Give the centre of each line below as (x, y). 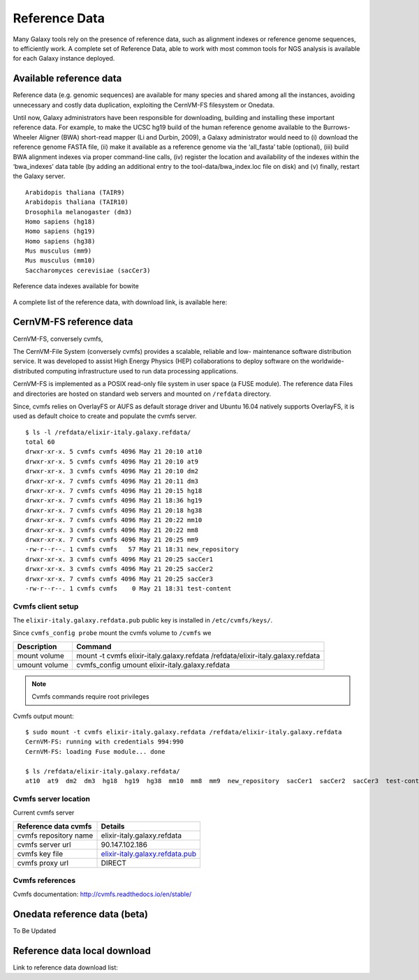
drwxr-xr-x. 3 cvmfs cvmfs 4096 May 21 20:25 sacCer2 (119, 569)
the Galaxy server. (39, 176)
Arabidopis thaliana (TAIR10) (77, 202)
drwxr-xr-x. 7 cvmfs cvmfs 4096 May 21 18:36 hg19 (114, 500)
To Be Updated (35, 931)
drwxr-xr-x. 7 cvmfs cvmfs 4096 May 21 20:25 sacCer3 (119, 579)
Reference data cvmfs (54, 826)
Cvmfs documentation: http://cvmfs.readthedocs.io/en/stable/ (102, 894)
